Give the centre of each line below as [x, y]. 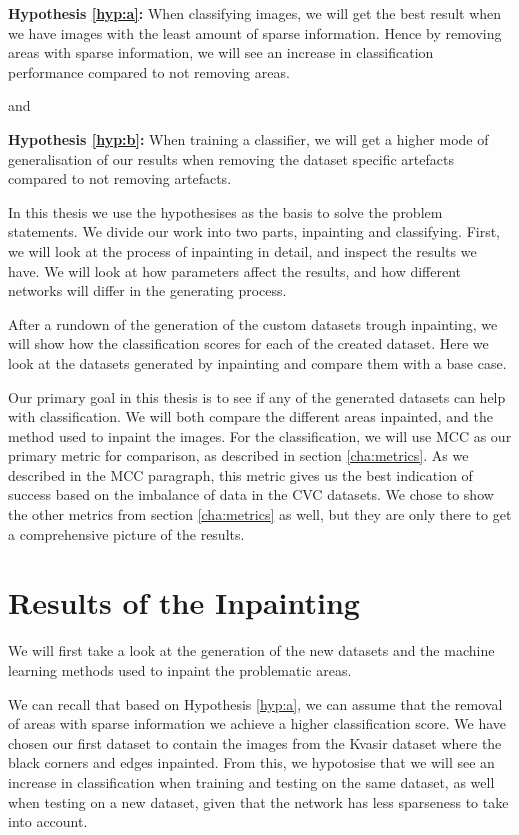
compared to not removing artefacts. [120, 178]
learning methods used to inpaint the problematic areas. [180, 669]
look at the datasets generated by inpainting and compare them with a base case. [257, 362]
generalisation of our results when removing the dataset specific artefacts [231, 158]
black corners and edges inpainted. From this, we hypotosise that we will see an [251, 762]
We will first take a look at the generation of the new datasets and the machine [251, 650]
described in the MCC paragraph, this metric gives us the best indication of [240, 474]
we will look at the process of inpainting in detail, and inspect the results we [242, 250]
